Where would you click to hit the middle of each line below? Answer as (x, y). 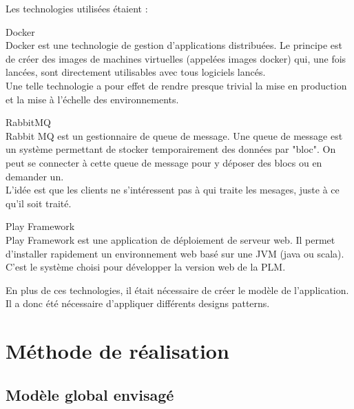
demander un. (35, 176)
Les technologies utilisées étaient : (77, 8)
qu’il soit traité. (39, 203)
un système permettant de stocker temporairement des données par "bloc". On (171, 149)
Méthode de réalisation (117, 351)
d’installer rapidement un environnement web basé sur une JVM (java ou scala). (175, 253)
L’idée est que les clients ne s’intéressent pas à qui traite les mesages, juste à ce (173, 190)
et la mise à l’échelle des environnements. (92, 99)
